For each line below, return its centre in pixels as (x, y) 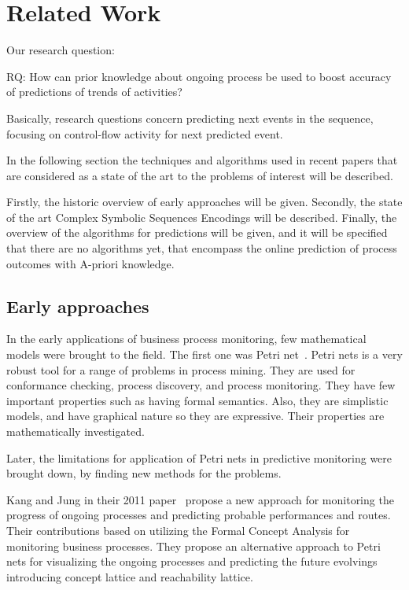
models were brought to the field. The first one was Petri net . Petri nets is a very (204, 354)
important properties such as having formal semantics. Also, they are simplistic (197, 400)
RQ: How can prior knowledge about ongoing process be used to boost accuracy (199, 76)
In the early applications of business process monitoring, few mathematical (186, 339)
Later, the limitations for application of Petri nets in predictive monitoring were (199, 457)
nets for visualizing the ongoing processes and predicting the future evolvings (192, 561)
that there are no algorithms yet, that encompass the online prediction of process (202, 248)
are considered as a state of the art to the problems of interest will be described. (200, 175)
